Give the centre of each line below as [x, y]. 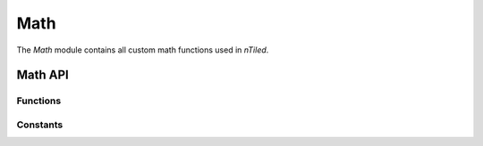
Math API [42, 75]
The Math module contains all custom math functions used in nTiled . [143, 50]
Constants [40, 125]
